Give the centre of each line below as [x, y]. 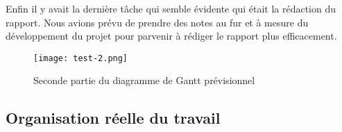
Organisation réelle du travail [113, 118]
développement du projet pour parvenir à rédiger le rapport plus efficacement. [171, 36]
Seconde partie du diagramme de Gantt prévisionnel [144, 80]
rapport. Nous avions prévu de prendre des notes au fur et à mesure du [157, 22]
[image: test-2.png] [81, 58]
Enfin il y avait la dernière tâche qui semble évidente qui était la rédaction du [171, 8]
